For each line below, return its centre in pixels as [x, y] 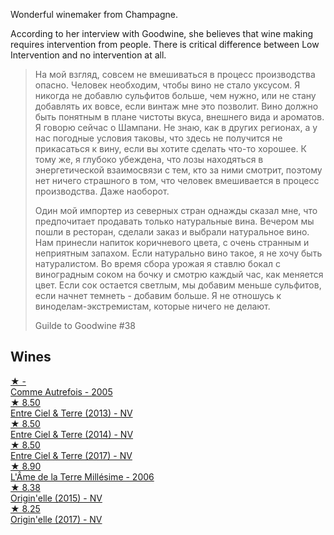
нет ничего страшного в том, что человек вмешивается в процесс [177, 180]
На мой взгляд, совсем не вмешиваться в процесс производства [175, 74]
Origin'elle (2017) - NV [56, 519]
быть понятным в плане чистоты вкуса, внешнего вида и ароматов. [179, 117]
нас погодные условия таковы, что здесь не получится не [158, 138]
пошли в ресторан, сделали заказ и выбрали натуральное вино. [172, 232]
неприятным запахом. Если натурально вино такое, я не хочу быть [178, 253]
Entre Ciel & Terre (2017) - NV [71, 455]
